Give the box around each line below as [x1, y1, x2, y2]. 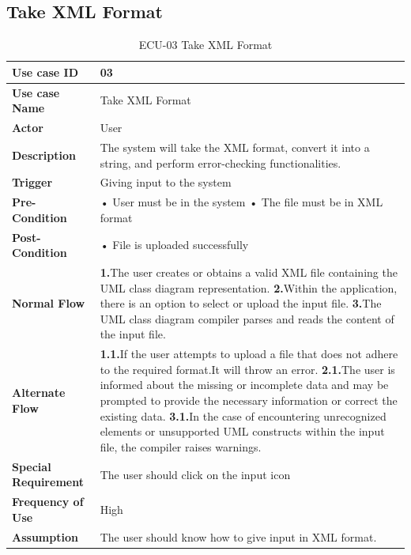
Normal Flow [12, 295, 85, 311]
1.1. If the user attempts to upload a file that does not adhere [100, 345, 398, 362]
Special [12, 458, 51, 474]
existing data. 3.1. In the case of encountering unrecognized [100, 407, 386, 424]
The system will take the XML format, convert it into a [100, 138, 370, 155]
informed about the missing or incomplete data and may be [100, 376, 389, 393]
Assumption [12, 528, 78, 545]
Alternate [12, 384, 66, 401]
